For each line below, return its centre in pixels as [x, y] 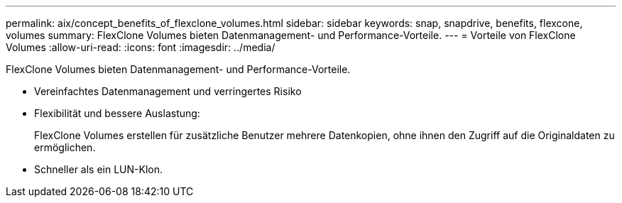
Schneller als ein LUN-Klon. [99, 169]
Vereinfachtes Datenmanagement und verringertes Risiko [168, 91]
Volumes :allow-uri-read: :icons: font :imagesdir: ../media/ [141, 47]
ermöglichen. [65, 147]
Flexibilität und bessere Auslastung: [117, 113]
